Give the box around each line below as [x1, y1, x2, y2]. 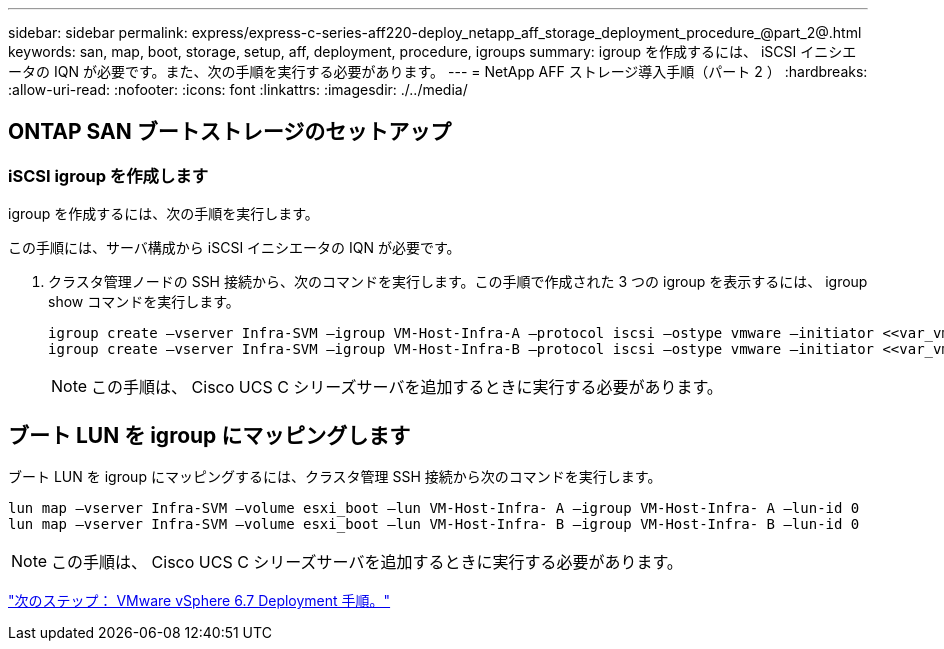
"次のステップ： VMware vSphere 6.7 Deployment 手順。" [8, 592, 391, 610]
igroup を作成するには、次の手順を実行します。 [8, 205, 319, 223]
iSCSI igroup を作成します [8, 165, 209, 186]
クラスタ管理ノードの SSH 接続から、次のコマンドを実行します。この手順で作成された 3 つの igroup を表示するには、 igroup [48, 273, 868, 291]
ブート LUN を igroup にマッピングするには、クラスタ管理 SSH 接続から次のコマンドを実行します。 [8, 468, 662, 486]
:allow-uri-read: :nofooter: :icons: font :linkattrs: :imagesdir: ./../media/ [8, 81, 468, 98]
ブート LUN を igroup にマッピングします [8, 422, 411, 448]
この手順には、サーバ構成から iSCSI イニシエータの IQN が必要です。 [8, 239, 461, 257]
